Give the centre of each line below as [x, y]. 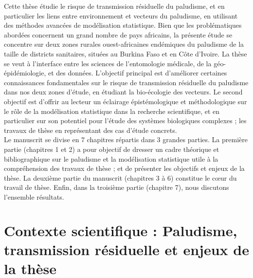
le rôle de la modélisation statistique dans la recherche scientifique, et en [112, 111]
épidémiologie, [25, 73]
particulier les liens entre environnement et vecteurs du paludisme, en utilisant [121, 15]
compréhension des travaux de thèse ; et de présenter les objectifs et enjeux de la [124, 168]
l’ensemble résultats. [34, 196]
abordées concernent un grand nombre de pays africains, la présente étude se [118, 34]
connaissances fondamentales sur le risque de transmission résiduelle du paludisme [126, 82]
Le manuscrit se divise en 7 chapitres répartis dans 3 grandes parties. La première [126, 139]
